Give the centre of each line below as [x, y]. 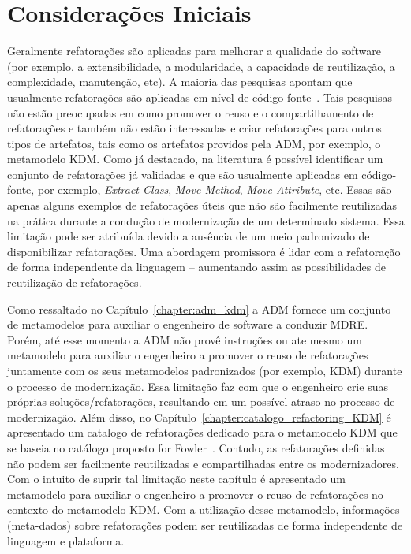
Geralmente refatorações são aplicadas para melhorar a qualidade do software [194, 51]
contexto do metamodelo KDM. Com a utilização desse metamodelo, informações [204, 509]
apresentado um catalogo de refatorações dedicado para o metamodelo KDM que [202, 432]
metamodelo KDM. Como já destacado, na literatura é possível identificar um [195, 159]
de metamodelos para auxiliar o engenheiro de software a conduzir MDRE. [188, 324]
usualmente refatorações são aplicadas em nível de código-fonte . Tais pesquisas [200, 97]
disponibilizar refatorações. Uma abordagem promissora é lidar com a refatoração [204, 251]
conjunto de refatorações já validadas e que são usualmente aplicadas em [183, 174]
